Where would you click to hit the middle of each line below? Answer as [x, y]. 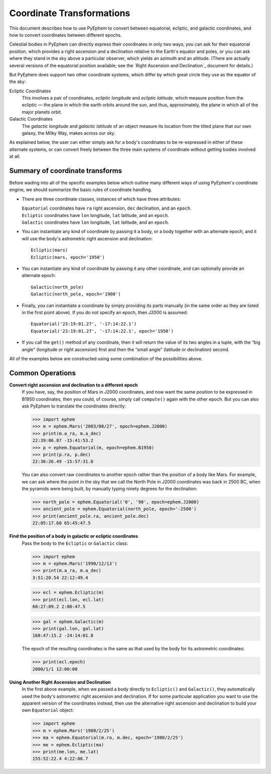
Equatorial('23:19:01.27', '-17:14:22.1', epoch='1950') [102, 331]
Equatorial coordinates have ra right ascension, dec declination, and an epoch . [107, 208]
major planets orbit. [42, 112]
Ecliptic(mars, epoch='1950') [68, 257]
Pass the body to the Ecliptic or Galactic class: [75, 543]
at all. [15, 156]
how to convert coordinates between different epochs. [66, 35]
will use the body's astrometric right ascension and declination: [87, 238]
